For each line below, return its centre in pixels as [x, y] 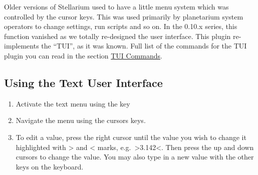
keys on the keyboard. [50, 166]
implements [22, 46]
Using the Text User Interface [83, 82]
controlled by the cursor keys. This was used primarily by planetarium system [124, 16]
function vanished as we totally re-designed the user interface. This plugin [117, 36]
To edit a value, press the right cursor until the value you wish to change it [131, 137]
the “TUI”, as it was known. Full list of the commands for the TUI [144, 46]
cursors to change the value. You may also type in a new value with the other [135, 157]
